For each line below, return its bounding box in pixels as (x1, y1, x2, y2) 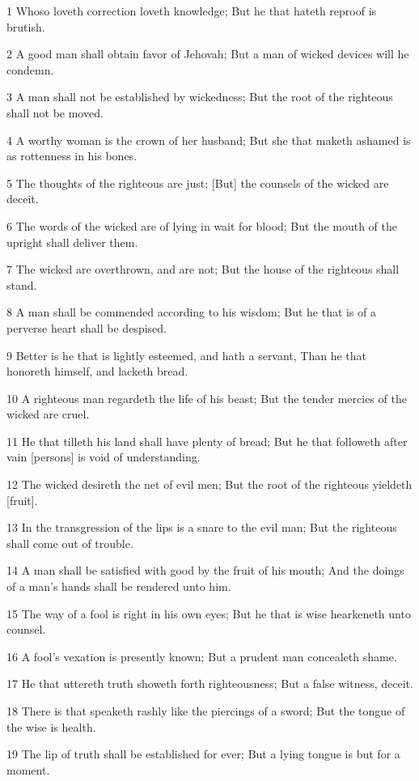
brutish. (6, 18, 45, 35)
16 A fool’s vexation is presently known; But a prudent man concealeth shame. (6, 647, 397, 664)
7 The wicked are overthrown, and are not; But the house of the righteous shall (6, 261, 400, 278)
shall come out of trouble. (6, 534, 133, 551)
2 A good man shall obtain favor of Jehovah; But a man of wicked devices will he (6, 45, 409, 62)
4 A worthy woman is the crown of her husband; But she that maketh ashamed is (6, 131, 411, 148)
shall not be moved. (6, 104, 104, 121)
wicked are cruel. (6, 405, 90, 422)
